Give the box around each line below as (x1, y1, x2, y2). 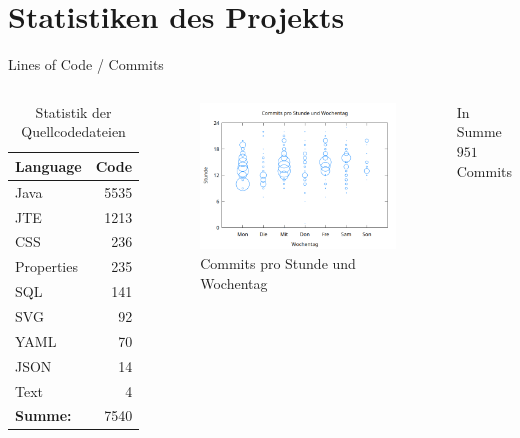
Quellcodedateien (21, 121, 126, 142)
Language (15, 155, 82, 176)
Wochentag (200, 272, 268, 293)
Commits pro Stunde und (200, 252, 356, 273)
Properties (15, 256, 78, 277)
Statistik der (35, 101, 112, 122)
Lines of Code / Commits (8, 54, 164, 75)
